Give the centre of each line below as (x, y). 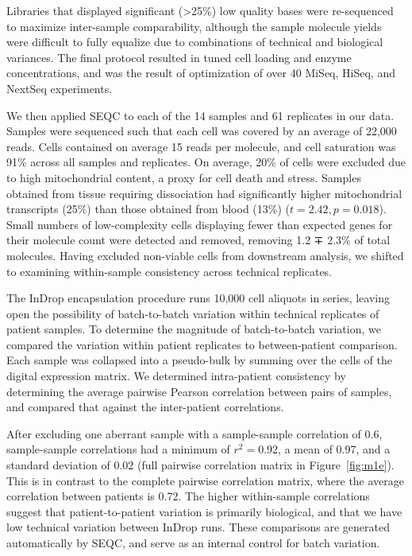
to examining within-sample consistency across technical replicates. (169, 271)
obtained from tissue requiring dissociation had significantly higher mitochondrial (204, 193)
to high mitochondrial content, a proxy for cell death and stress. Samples (184, 177)
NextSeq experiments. (60, 88)
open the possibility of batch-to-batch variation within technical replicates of (193, 313)
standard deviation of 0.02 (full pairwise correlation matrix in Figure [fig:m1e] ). (200, 465)
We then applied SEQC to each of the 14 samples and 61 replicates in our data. (200, 115)
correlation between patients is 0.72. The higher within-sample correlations (188, 496)
